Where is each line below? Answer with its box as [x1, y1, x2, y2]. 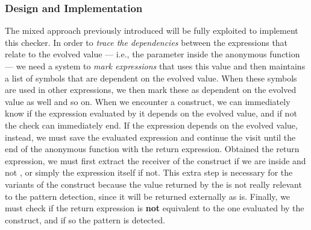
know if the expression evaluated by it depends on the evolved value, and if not [5, 107, 297, 120]
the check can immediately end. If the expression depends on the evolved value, [5, 118, 298, 131]
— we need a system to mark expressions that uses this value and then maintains [5, 60, 306, 72]
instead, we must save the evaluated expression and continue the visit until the [5, 130, 296, 143]
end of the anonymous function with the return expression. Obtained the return [5, 142, 300, 155]
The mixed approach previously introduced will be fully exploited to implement [5, 24, 298, 37]
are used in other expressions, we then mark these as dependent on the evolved [5, 83, 297, 96]
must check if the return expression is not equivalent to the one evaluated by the [5, 202, 304, 214]
